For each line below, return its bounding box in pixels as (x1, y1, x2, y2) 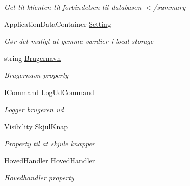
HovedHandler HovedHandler (4, 155, 95, 166)
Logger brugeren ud (4, 104, 64, 114)
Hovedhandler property (4, 172, 74, 182)
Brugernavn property (4, 70, 69, 80)
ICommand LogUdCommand (4, 86, 94, 97)
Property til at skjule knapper (4, 138, 95, 148)
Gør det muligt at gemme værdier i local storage (4, 36, 154, 46)
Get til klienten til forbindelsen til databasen (4, 2, 142, 12)
